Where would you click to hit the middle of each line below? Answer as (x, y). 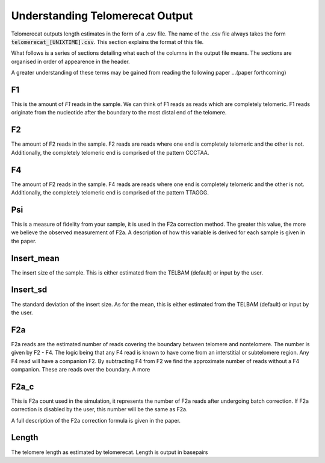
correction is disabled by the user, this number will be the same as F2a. (99, 409)
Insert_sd (29, 290)
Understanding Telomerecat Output (102, 16)
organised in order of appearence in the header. (70, 61)
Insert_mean (35, 258)
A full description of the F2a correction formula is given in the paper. (96, 420)
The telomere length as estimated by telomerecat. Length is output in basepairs (110, 452)
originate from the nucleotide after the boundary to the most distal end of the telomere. (119, 113)
